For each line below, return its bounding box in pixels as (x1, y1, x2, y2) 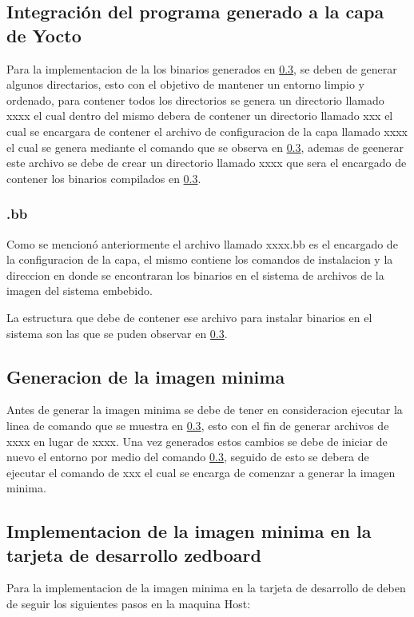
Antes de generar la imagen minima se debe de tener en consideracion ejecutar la (6, 401, 403, 418)
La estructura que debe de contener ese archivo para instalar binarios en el (6, 308, 372, 325)
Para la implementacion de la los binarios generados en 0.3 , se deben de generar (6, 60, 397, 77)
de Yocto (6, 22, 82, 47)
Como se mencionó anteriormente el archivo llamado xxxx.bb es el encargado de (6, 235, 398, 252)
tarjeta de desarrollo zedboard (6, 542, 261, 567)
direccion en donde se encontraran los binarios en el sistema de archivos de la (6, 266, 384, 283)
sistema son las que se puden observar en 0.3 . (6, 324, 228, 341)
